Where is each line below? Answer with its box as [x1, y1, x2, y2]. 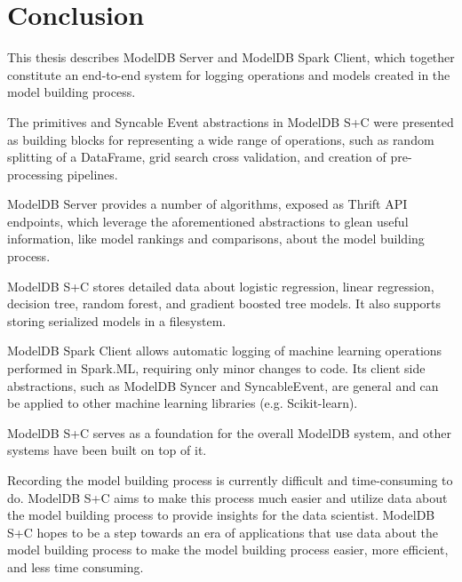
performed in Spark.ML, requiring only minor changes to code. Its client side [7, 359, 426, 378]
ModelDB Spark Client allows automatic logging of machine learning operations [7, 341, 442, 360]
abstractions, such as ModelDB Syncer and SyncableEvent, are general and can [7, 376, 439, 395]
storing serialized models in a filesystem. [7, 311, 227, 330]
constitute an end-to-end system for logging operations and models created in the [7, 65, 450, 84]
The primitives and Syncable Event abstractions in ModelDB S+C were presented [7, 112, 454, 131]
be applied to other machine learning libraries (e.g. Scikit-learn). [7, 394, 358, 412]
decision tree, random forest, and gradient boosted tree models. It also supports [7, 294, 442, 313]
